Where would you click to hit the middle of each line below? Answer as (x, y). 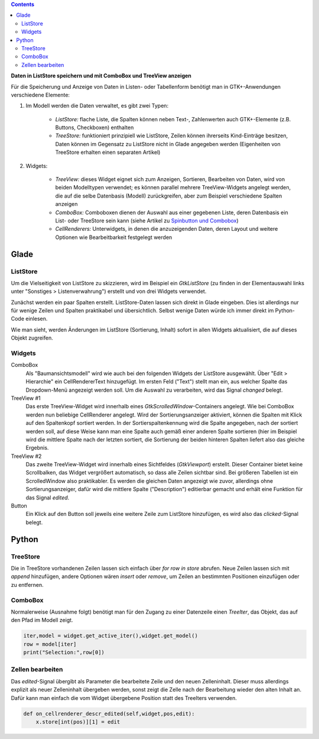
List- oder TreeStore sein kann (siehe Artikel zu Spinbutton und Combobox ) (147, 220)
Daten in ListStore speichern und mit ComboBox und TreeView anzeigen (101, 76)
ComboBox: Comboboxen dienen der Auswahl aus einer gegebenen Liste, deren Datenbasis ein (172, 212)
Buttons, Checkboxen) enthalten (95, 128)
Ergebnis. (37, 448)
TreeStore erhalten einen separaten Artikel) (108, 152)
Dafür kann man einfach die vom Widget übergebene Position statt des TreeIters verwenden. (124, 698)
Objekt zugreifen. (32, 338)
